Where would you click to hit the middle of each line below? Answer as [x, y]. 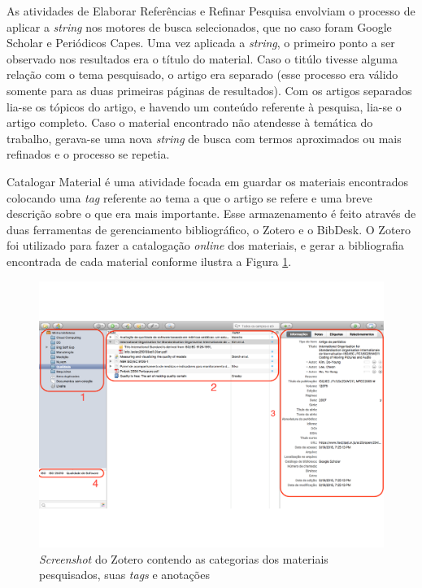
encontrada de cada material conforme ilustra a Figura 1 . [149, 261]
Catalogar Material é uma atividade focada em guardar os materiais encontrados [207, 181]
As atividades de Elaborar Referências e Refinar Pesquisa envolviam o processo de [211, 11]
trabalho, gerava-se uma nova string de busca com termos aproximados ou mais [204, 138]
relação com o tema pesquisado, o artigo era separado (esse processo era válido [202, 74]
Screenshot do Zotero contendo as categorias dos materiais [184, 558]
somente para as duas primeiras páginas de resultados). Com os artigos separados [209, 90]
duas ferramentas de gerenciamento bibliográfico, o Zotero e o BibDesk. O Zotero [209, 229]
